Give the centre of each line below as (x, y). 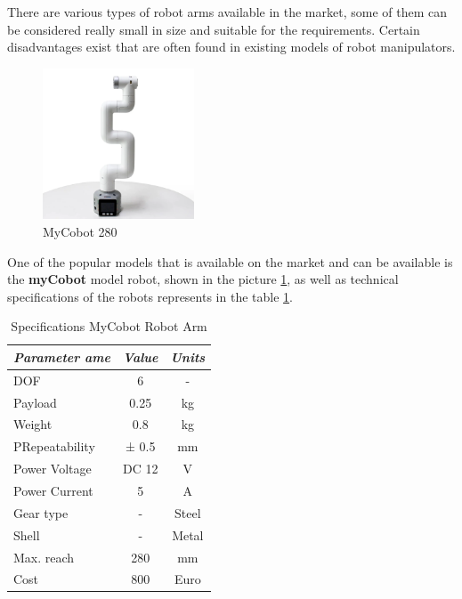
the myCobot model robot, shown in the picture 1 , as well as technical (203, 279)
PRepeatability (54, 446)
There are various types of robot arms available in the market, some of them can (227, 12)
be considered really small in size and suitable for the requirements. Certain (214, 29)
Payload (35, 402)
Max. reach (44, 557)
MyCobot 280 (80, 231)
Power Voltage (53, 469)
